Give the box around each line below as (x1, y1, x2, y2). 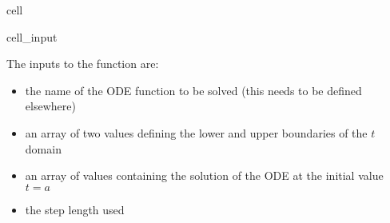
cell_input (6, 28, 58, 45)
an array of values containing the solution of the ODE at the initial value (25, 167, 384, 184)
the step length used (25, 201, 125, 217)
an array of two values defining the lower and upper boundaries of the (25, 124, 368, 141)
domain (25, 140, 62, 157)
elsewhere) (25, 98, 76, 114)
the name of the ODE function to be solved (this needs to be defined (25, 82, 362, 98)
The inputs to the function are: (6, 55, 159, 72)
